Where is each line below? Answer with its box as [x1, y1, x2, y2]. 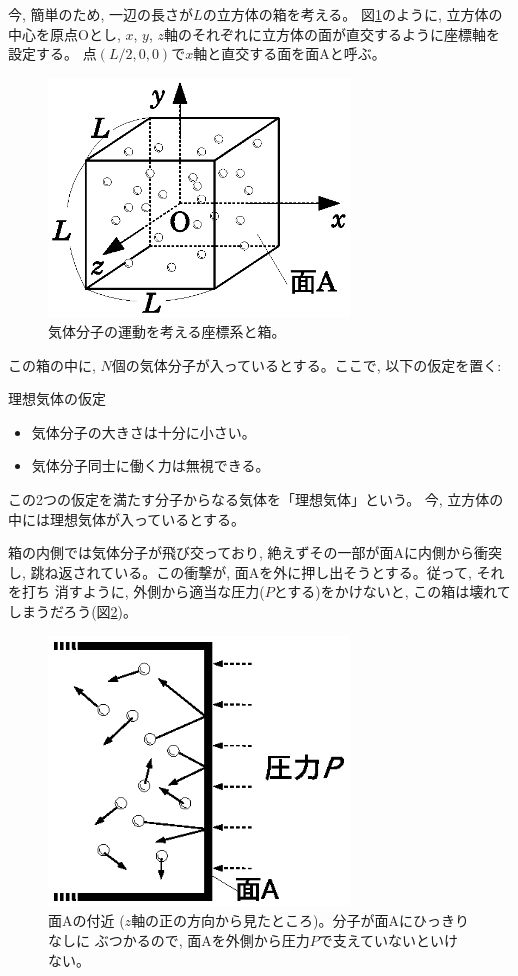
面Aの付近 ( [48, 910, 125, 931]
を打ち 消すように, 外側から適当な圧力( [8, 581, 265, 602]
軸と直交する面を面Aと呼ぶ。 [193, 43, 386, 64]
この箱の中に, [8, 354, 96, 375]
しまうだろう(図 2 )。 [8, 601, 138, 622]
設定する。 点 [8, 43, 97, 64]
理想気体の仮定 [8, 388, 106, 409]
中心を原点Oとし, [8, 23, 121, 44]
